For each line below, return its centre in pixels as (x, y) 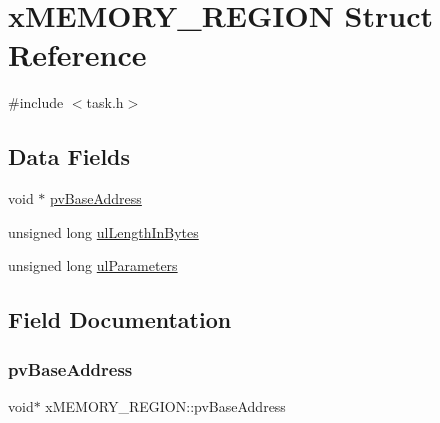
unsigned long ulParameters (93, 265)
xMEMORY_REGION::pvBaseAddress (165, 405)
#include (36, 102)
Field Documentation (120, 319)
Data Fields (69, 156)
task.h (105, 102)
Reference (77, 54)
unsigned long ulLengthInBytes (103, 231)
